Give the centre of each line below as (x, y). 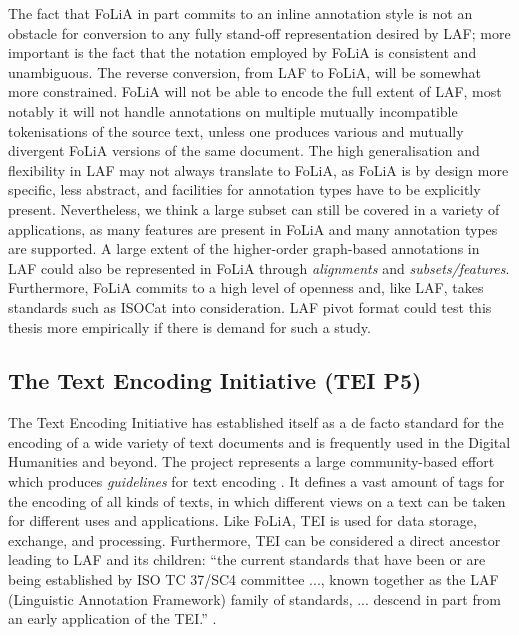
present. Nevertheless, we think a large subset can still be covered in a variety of (254, 208)
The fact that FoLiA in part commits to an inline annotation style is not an (240, 13)
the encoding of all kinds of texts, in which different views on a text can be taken (257, 500)
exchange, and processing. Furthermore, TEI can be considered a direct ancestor (254, 539)
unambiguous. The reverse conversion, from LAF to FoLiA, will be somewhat (244, 71)
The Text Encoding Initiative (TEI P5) (215, 380)
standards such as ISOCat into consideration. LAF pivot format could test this (250, 306)
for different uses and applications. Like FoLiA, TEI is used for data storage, (242, 520)
